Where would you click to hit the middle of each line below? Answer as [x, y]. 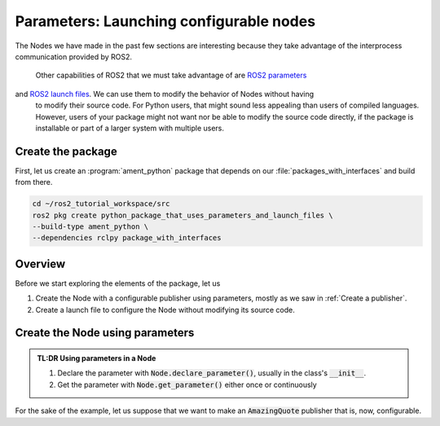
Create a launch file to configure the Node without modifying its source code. [165, 310]
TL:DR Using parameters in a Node [97, 358]
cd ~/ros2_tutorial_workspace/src [101, 204]
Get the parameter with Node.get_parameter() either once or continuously [187, 384]
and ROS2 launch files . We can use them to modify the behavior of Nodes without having [165, 94]
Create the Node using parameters [105, 333]
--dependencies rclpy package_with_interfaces [127, 238]
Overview [40, 264]
